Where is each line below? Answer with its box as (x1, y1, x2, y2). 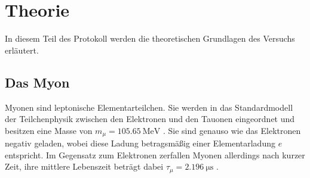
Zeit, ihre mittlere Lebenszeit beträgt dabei (5, 160, 164, 173)
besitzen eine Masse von (5, 124, 93, 136)
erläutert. (5, 43, 39, 56)
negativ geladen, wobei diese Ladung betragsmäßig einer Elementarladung (5, 137, 275, 149)
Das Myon (5, 73, 70, 91)
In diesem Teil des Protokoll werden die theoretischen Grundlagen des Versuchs (5, 32, 295, 45)
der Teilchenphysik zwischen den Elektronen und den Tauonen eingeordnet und (5, 113, 295, 125)
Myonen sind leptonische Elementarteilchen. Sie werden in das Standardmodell (5, 101, 293, 113)
